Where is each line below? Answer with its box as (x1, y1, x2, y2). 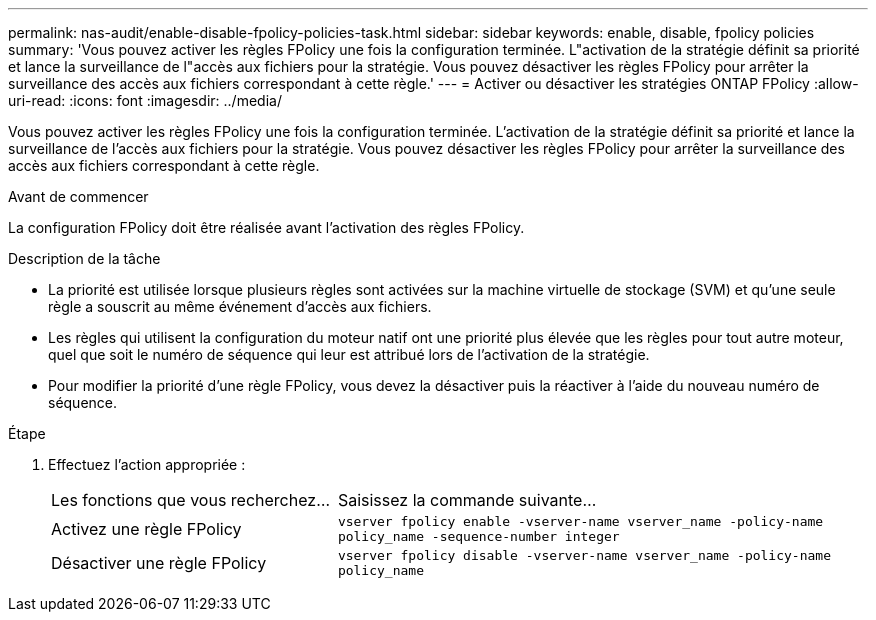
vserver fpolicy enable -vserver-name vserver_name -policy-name (337, 514, 824, 529)
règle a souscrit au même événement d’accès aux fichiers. (48, 298, 432, 315)
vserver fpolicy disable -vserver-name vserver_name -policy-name (337, 548, 831, 563)
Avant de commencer (8, 188, 149, 205)
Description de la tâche (8, 250, 161, 267)
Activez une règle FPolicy (51, 519, 242, 539)
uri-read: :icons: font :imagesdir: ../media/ (8, 92, 282, 109)
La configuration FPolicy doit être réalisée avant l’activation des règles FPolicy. (8, 219, 525, 236)
